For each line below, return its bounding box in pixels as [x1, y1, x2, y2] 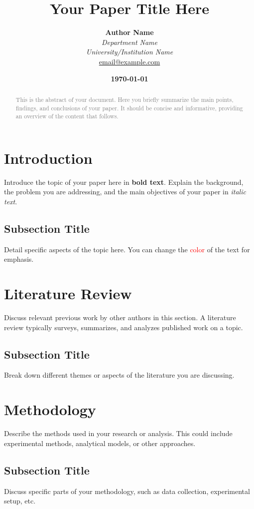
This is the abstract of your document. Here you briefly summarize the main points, [15, 95, 234, 103]
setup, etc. [4, 496, 36, 506]
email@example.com [99, 56, 160, 66]
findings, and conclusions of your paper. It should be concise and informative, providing [15, 103, 243, 112]
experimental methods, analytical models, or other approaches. [4, 438, 196, 448]
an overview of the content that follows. [15, 112, 119, 120]
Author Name [105, 27, 154, 37]
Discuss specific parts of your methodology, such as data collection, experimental [4, 486, 250, 496]
